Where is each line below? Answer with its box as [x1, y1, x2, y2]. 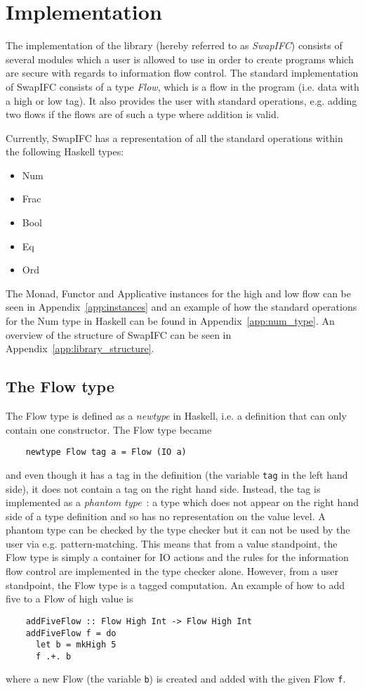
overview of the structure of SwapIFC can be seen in [6, 327, 232, 342]
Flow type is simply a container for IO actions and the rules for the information [6, 550, 349, 564]
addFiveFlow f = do [25, 628, 117, 638]
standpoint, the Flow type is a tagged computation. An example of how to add [6, 577, 345, 592]
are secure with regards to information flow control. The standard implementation [6, 65, 359, 80]
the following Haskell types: [6, 144, 124, 159]
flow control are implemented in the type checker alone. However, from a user [6, 564, 338, 579]
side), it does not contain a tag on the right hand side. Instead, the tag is [6, 481, 321, 496]
